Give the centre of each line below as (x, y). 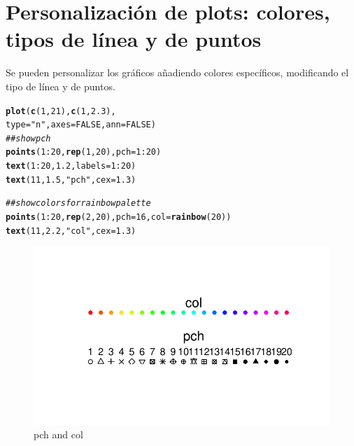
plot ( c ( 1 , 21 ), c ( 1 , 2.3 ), (61, 111)
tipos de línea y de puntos (134, 39)
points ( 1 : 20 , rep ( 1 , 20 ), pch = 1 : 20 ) (84, 152)
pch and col (58, 434)
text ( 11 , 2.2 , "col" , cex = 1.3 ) (71, 231)
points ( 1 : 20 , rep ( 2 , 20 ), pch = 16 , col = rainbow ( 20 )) (119, 217)
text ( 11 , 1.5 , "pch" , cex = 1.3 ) (71, 180)
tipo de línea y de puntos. (61, 86)
